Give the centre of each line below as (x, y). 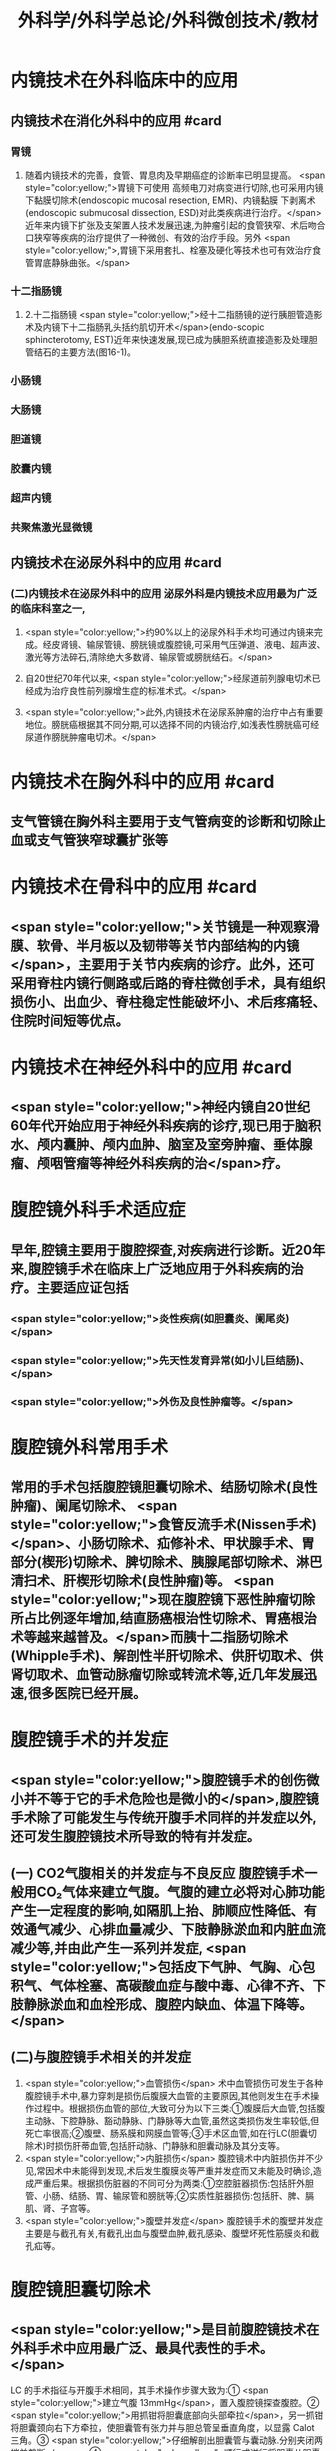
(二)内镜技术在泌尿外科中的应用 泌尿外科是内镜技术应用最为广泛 (164, 594)
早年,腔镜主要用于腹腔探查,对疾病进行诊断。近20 (161, 1249)
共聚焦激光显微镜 (51, 527)
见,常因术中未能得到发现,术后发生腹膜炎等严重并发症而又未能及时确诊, (168, 2170)
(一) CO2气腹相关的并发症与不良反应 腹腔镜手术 (157, 1873)
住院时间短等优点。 (69, 1020)
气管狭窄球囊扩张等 (108, 839)
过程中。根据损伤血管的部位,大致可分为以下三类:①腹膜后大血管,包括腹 (179, 2108)
